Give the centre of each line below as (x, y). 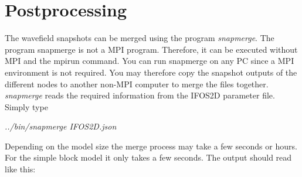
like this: (20, 169)
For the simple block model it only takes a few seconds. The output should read (148, 157)
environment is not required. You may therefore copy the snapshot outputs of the (151, 72)
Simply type (26, 106)
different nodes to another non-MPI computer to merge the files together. (137, 84)
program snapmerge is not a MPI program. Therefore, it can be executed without (151, 49)
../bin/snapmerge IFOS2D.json (61, 126)
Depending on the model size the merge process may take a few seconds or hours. (151, 146)
